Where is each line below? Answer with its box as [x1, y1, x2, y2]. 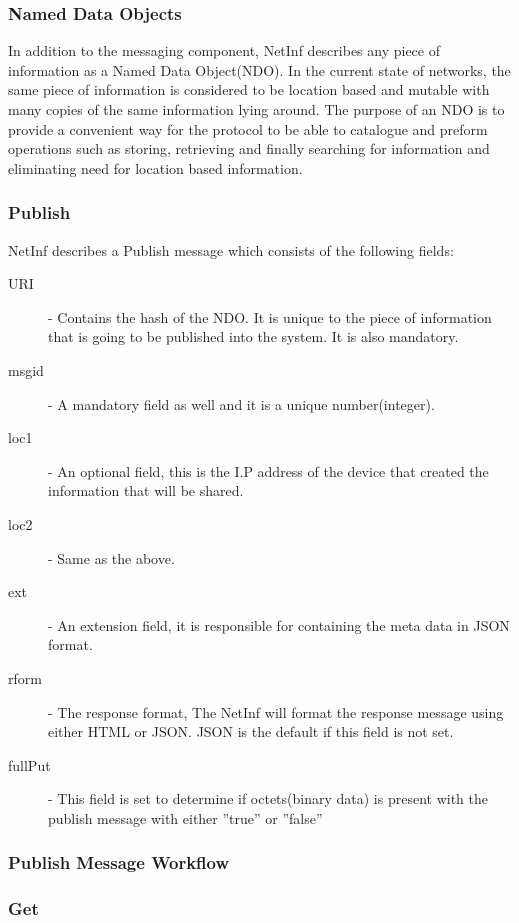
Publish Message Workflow [8, 850, 230, 875]
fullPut [8, 754, 51, 775]
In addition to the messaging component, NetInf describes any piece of [8, 40, 440, 61]
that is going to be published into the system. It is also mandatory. [48, 326, 459, 347]
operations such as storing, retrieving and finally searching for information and [8, 138, 490, 159]
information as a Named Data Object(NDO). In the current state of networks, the [8, 59, 511, 80]
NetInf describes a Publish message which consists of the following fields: [8, 239, 454, 260]
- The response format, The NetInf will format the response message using [48, 701, 504, 722]
